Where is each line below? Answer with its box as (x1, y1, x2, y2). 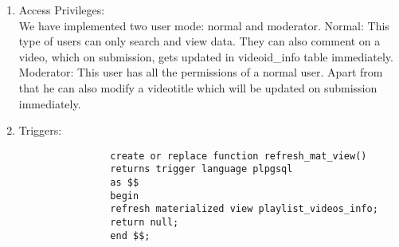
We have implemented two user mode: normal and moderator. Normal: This (18, 17, 389, 33)
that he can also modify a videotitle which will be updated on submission (18, 79, 377, 96)
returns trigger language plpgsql (110, 163, 293, 175)
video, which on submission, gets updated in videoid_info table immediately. (18, 48, 393, 65)
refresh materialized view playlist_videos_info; (110, 203, 378, 215)
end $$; (110, 229, 151, 241)
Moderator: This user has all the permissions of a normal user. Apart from (18, 64, 383, 80)
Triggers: (18, 122, 62, 139)
